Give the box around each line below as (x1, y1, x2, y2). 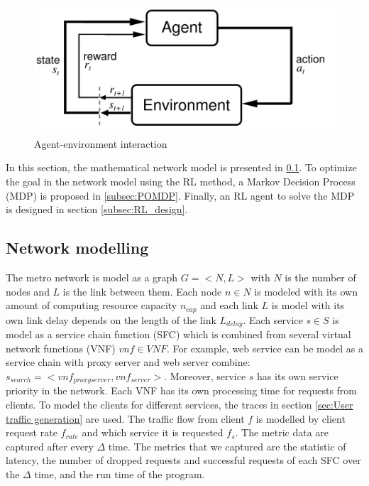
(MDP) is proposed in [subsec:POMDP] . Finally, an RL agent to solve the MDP (6, 188, 355, 202)
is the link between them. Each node (62, 283, 222, 298)
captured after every (6, 438, 94, 453)
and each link (200, 298, 258, 313)
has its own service (257, 368, 338, 383)
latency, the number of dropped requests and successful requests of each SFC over (6, 453, 361, 468)
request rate (6, 425, 57, 440)
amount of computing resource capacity (6, 298, 177, 313)
